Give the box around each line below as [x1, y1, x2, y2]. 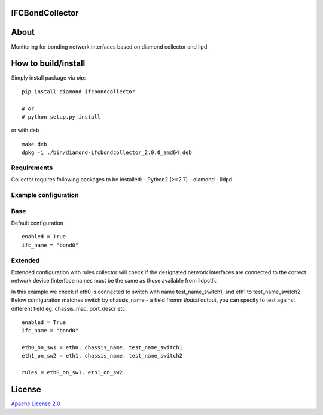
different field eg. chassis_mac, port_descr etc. [11, 305, 127, 312]
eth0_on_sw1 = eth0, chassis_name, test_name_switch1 [22, 344, 182, 351]
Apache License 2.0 [11, 400, 60, 407]
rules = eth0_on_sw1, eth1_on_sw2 [22, 369, 123, 376]
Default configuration [11, 219, 64, 227]
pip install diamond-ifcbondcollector [22, 88, 136, 95]
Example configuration [11, 191, 79, 199]
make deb [22, 141, 47, 147]
